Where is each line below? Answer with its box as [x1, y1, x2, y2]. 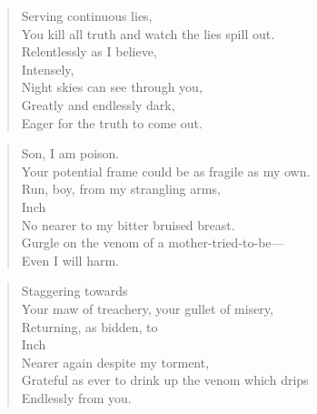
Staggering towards [21, 281, 128, 300]
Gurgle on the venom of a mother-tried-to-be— [21, 233, 284, 252]
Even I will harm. [21, 250, 119, 269]
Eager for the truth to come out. [21, 113, 203, 132]
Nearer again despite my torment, [21, 352, 210, 371]
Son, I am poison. [21, 144, 120, 163]
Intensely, [21, 59, 74, 78]
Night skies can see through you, [21, 77, 203, 96]
